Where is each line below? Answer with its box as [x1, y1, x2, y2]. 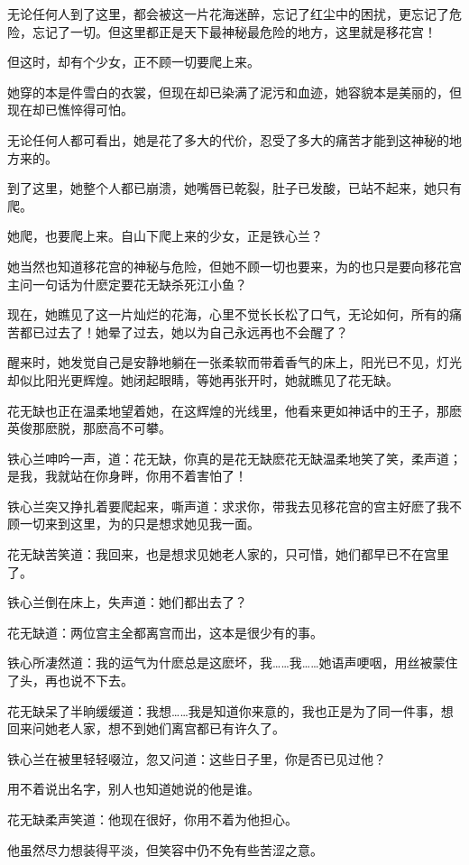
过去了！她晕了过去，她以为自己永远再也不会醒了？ [44, 322, 348, 341]
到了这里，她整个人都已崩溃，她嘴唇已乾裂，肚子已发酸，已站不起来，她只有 [7, 179, 462, 198]
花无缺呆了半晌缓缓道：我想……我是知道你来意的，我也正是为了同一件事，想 [7, 701, 454, 720]
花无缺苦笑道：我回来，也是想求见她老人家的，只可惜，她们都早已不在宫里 [7, 545, 449, 564]
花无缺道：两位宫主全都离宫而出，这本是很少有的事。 [7, 622, 323, 641]
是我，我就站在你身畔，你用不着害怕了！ [7, 466, 247, 485]
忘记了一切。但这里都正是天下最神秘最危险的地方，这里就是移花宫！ [32, 22, 437, 41]
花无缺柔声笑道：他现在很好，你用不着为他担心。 [7, 810, 298, 828]
